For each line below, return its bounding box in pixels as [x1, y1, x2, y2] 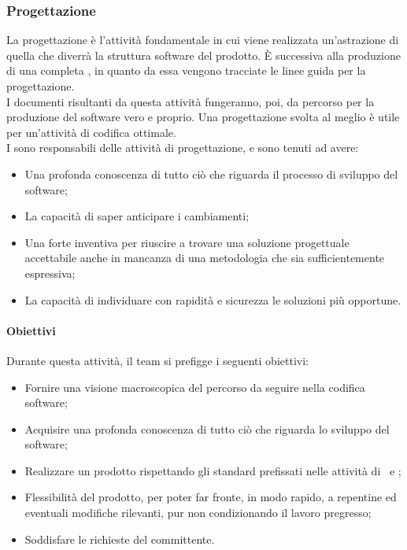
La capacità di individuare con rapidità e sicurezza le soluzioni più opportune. [24, 291, 401, 308]
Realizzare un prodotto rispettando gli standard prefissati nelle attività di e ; [24, 462, 401, 478]
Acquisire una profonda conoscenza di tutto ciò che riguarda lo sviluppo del [24, 420, 390, 437]
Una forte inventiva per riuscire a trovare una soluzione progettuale [24, 234, 350, 250]
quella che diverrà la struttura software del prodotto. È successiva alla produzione [6, 46, 401, 63]
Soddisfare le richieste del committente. [24, 530, 215, 547]
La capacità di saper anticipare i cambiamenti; [24, 208, 250, 224]
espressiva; [24, 264, 76, 281]
